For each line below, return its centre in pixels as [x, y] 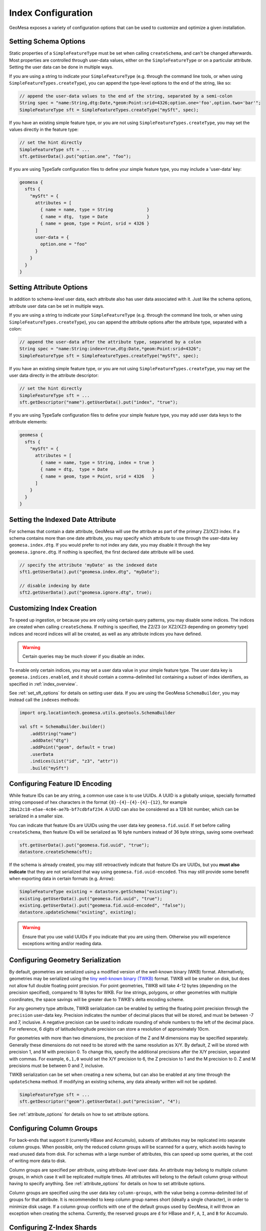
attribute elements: [28, 422]
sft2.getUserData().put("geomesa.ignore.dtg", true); [86, 593]
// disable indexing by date [55, 586]
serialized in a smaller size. [36, 816]
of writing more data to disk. [38, 1161]
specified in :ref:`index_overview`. [43, 684]
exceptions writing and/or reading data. [63, 943]
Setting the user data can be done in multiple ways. [61, 67]
